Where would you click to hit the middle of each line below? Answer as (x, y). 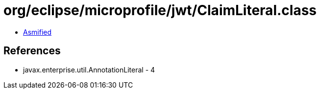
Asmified (37, 32)
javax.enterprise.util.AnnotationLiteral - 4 (89, 70)
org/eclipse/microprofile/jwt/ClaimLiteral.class (160, 10)
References (32, 51)
